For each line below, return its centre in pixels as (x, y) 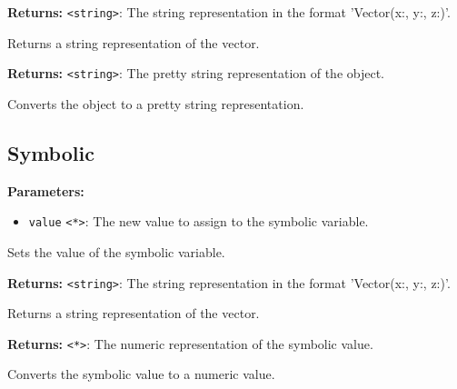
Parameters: (46, 190)
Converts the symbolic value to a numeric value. (141, 374)
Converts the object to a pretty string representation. (156, 103)
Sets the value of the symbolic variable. (116, 251)
